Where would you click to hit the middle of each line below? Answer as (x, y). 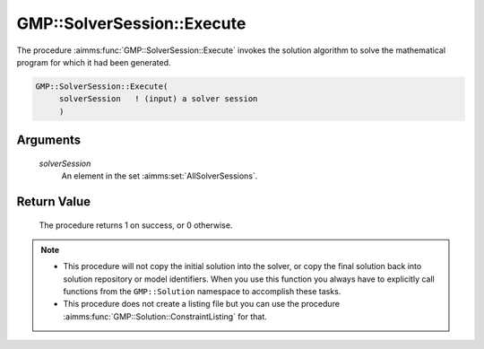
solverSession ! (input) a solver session (158, 99)
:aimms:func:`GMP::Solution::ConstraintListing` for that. (165, 316)
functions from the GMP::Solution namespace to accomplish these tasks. (202, 292)
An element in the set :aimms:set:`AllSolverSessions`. (160, 176)
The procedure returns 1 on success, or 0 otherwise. (136, 225)
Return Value (54, 201)
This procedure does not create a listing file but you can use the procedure (202, 304)
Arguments (49, 140)
